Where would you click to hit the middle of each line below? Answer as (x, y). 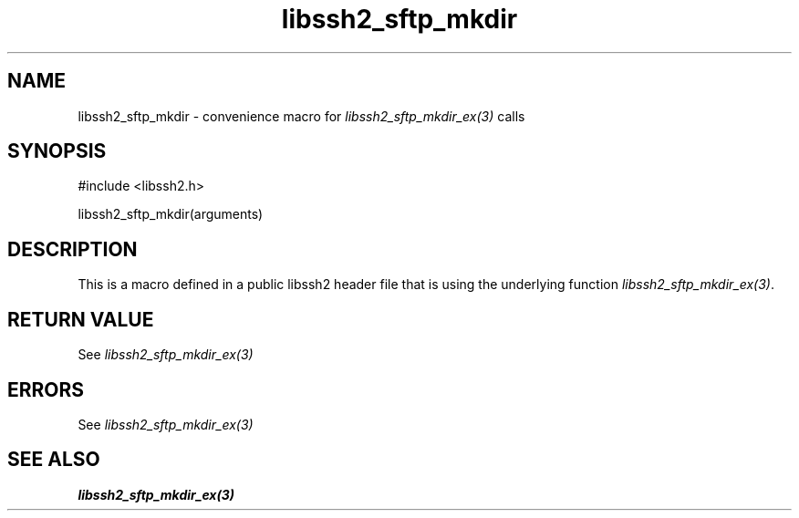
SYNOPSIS (57, 151)
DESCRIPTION (73, 249)
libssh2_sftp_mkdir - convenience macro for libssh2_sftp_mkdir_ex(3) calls (301, 116)
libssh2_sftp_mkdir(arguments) (171, 214)
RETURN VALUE (81, 319)
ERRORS (46, 389)
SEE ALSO (54, 460)
